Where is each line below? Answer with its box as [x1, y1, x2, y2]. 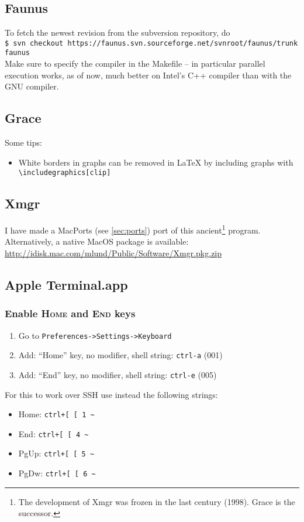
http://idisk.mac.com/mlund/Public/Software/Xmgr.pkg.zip [5, 246, 222, 259]
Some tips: [5, 136, 42, 149]
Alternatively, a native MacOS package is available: [5, 235, 189, 248]
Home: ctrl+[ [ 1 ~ [18, 408, 95, 420]
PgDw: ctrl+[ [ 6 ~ [18, 467, 96, 479]
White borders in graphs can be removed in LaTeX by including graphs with [18, 156, 293, 168]
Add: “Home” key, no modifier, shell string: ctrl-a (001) [18, 349, 223, 361]
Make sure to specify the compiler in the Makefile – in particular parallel [5, 57, 265, 70]
